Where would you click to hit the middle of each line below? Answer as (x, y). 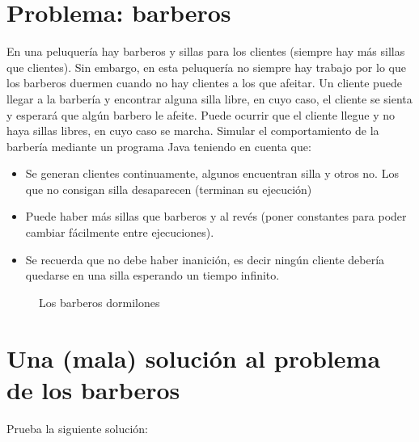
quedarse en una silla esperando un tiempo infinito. (152, 275)
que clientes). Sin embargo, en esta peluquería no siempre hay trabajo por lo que (206, 67)
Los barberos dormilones (99, 302)
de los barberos (93, 389)
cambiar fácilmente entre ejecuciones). (120, 232)
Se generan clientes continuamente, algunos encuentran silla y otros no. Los (212, 173)
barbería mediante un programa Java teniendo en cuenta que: (159, 146)
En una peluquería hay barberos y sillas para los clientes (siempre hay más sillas (206, 51)
